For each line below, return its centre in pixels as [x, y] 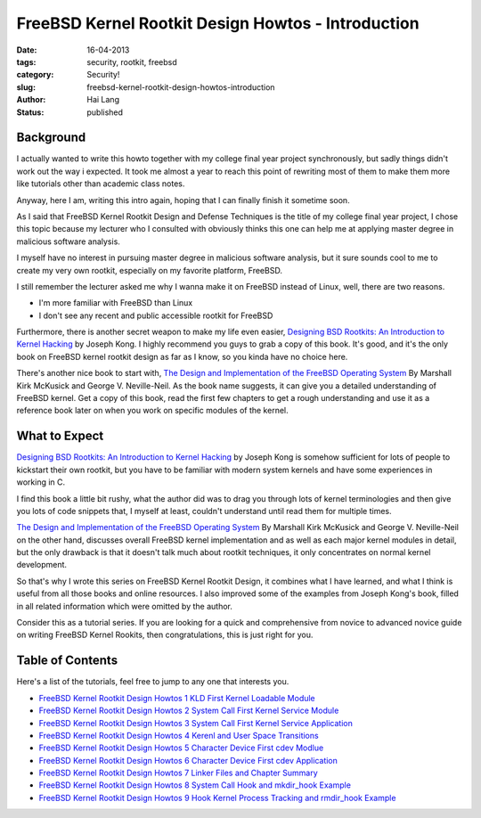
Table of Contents [67, 661]
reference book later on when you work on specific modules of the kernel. [152, 411]
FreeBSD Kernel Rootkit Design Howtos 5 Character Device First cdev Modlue [181, 748]
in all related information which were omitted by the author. [125, 606]
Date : [27, 50]
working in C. [41, 482]
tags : [26, 61]
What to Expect [60, 436]
